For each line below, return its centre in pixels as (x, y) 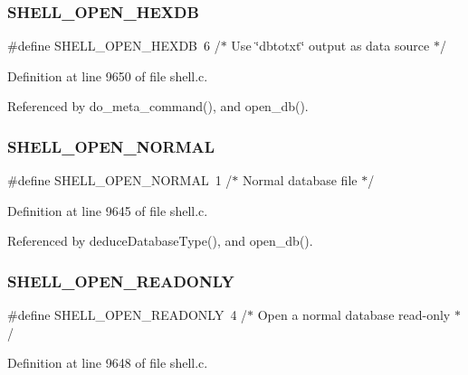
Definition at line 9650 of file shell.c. (108, 75)
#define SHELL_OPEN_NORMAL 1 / (120, 180)
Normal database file (300, 180)
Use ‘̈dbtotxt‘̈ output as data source (330, 46)
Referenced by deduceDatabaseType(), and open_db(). (160, 241)
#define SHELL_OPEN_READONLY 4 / (128, 315)
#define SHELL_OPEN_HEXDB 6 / (114, 46)
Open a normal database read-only (354, 315)
